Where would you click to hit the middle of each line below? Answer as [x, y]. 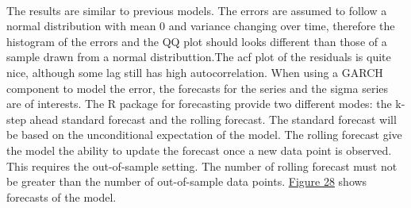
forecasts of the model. [61, 196]
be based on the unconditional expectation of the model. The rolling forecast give [204, 135]
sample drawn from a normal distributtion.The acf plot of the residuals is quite [199, 57]
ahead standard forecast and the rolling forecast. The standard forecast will [213, 119]
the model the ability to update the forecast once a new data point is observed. [199, 150]
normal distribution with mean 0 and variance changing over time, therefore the [201, 26]
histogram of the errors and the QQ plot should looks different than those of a [197, 41]
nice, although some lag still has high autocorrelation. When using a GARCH [195, 72]
